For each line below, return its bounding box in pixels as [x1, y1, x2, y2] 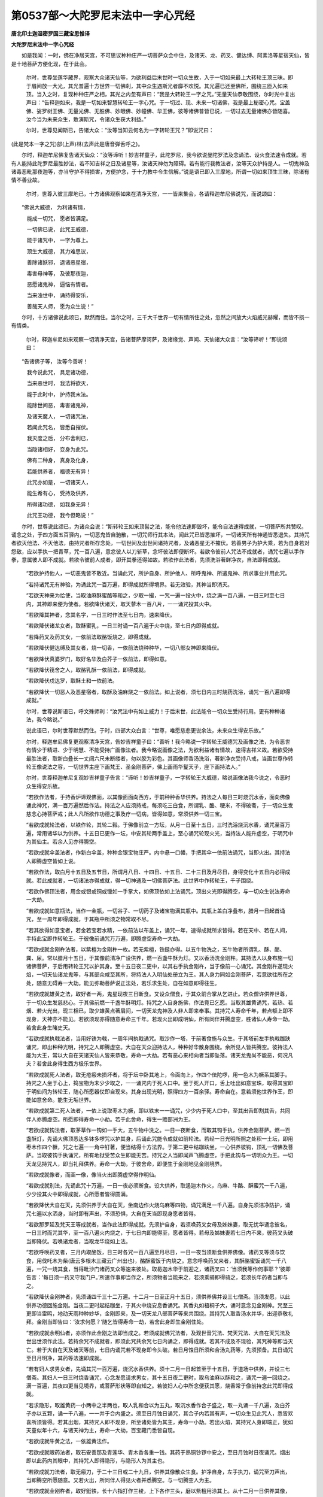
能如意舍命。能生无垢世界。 [26, 1096, 95, 1103]
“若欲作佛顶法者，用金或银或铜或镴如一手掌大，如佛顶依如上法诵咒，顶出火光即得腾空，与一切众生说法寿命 [26, 887, 291, 895]
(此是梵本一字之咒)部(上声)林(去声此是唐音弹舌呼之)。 [11, 140, 144, 147]
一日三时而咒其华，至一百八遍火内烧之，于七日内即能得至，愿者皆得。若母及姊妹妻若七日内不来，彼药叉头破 [26, 1229, 293, 1237]
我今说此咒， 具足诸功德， [26, 369, 92, 376]
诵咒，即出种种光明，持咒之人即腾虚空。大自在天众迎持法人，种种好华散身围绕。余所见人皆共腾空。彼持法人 [26, 1043, 293, 1050]
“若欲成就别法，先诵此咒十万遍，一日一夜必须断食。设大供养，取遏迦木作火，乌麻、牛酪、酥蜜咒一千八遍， [26, 1182, 291, 1189]
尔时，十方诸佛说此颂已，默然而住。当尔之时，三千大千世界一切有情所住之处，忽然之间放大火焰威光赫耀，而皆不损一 [21, 314, 310, 321]
